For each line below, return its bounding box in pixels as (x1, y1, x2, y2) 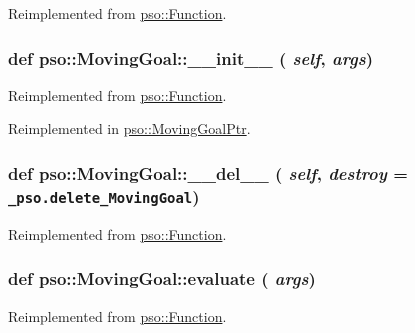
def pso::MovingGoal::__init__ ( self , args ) (8, 45, 373, 70)
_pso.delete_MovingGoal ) (8, 183, 200, 208)
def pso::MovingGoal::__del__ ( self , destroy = (8, 160, 408, 185)
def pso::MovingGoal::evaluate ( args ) (8, 266, 316, 291)
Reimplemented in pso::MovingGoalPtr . (8, 118, 251, 139)
